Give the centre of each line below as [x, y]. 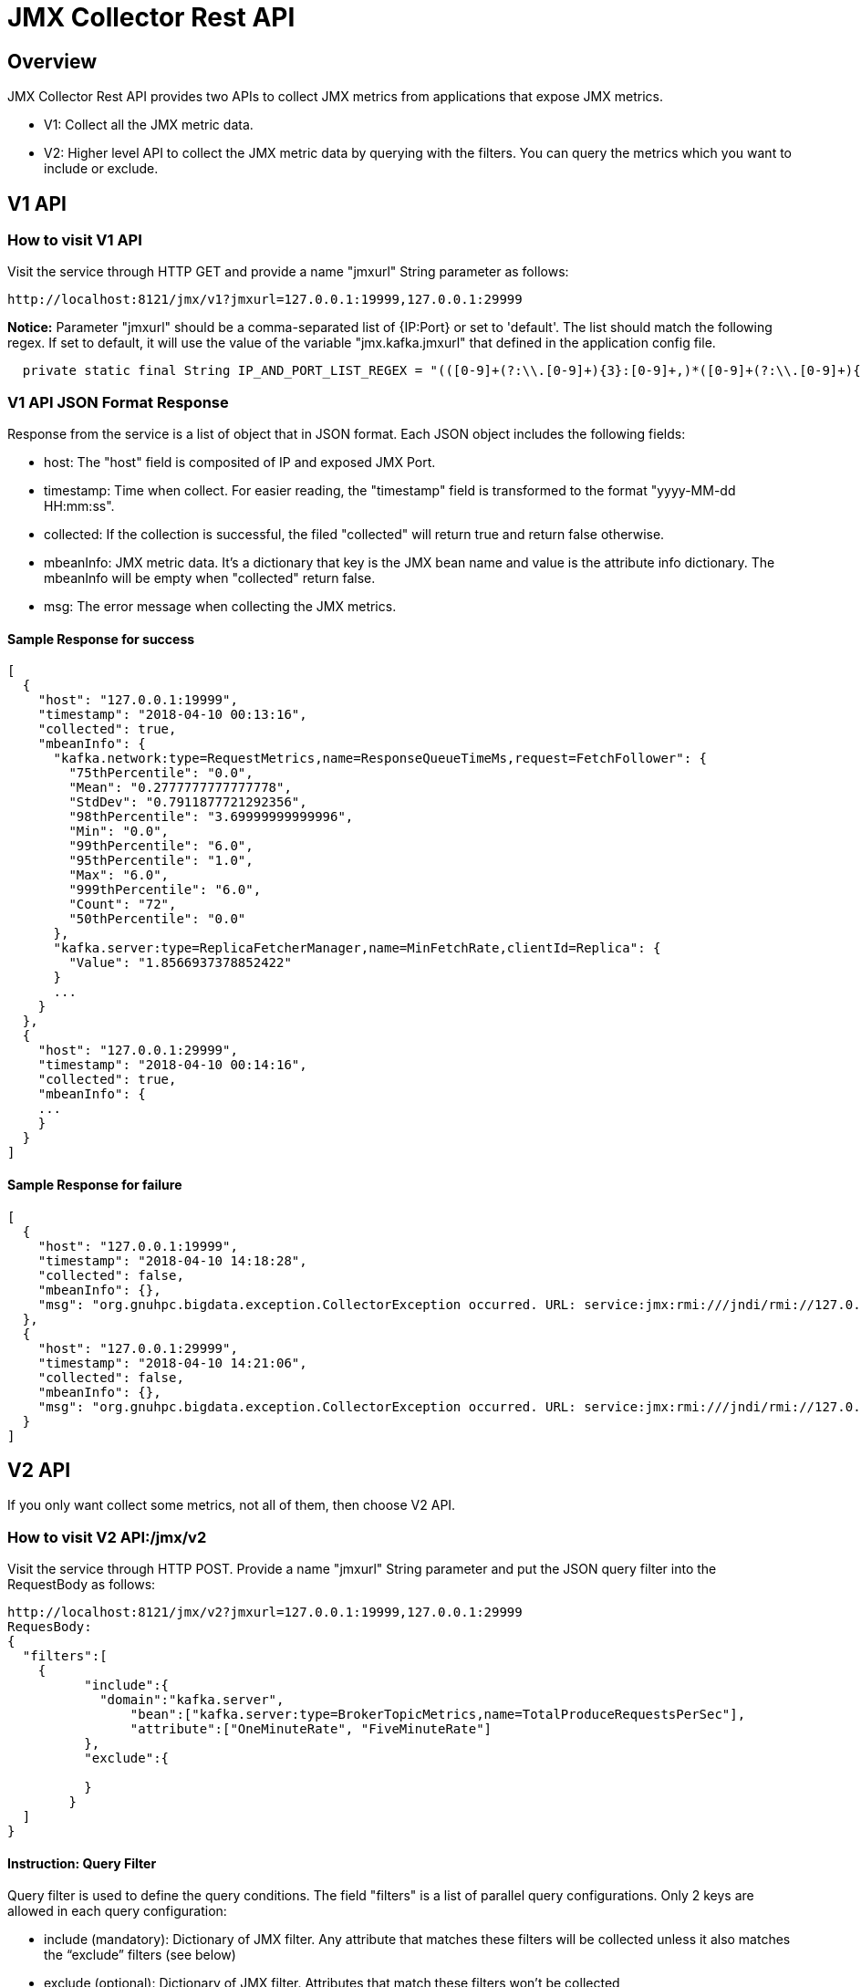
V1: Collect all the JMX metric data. [149, 125]
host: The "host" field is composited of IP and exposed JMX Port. [240, 463]
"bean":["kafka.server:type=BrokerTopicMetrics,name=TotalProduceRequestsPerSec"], [438, 1715]
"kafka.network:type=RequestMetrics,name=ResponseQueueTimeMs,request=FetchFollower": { [380, 759]
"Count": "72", [123, 905]
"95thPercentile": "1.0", [161, 861]
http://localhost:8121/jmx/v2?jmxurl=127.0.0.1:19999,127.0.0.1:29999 [265, 1612]
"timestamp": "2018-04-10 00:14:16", [172, 1065]
